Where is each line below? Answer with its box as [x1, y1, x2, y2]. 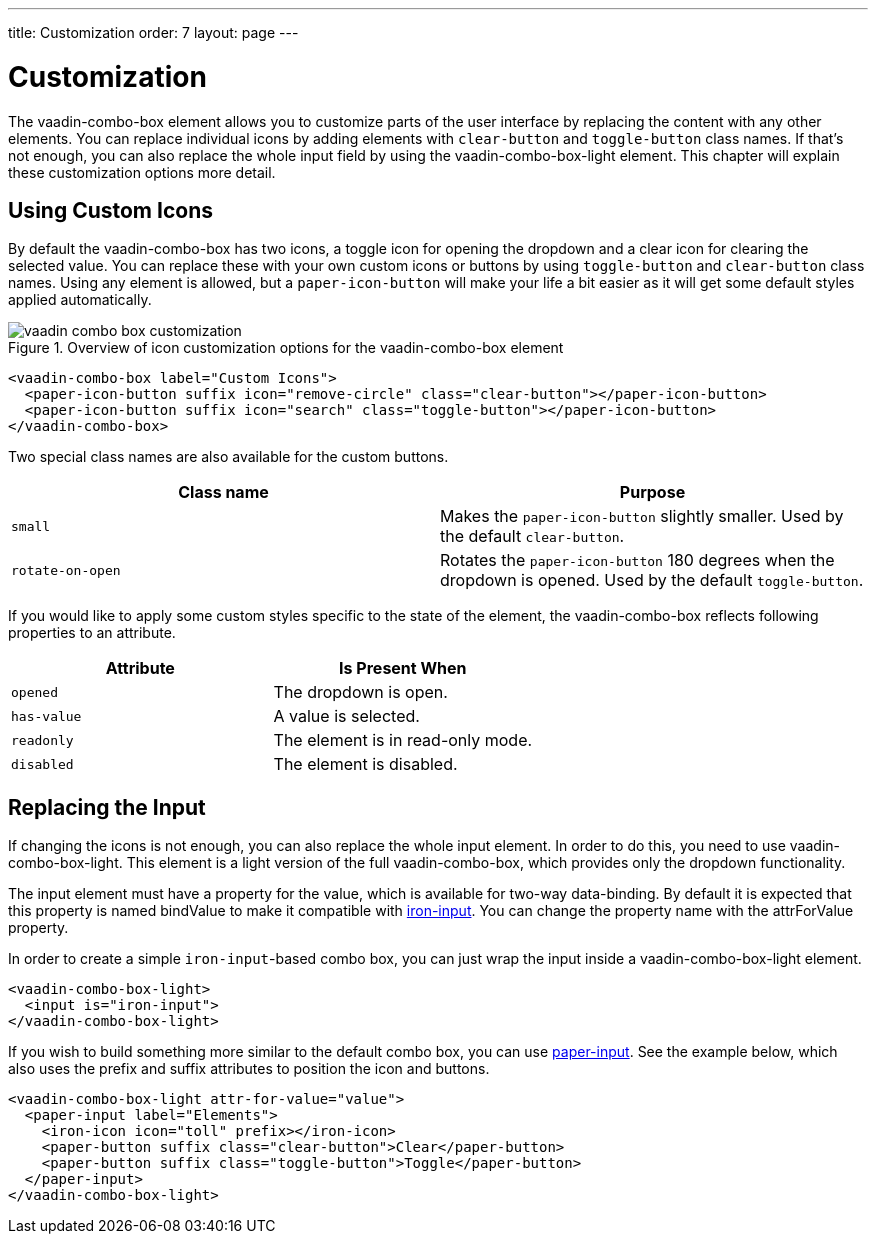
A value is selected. [273, 706, 420, 727]
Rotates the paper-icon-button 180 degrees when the [440, 550, 835, 571]
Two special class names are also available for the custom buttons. [8, 448, 449, 466]
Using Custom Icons [8, 197, 213, 223]
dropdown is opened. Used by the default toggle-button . [440, 570, 864, 591]
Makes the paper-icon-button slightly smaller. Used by [440, 506, 844, 527]
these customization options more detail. [8, 163, 276, 181]
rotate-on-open [11, 562, 121, 578]
